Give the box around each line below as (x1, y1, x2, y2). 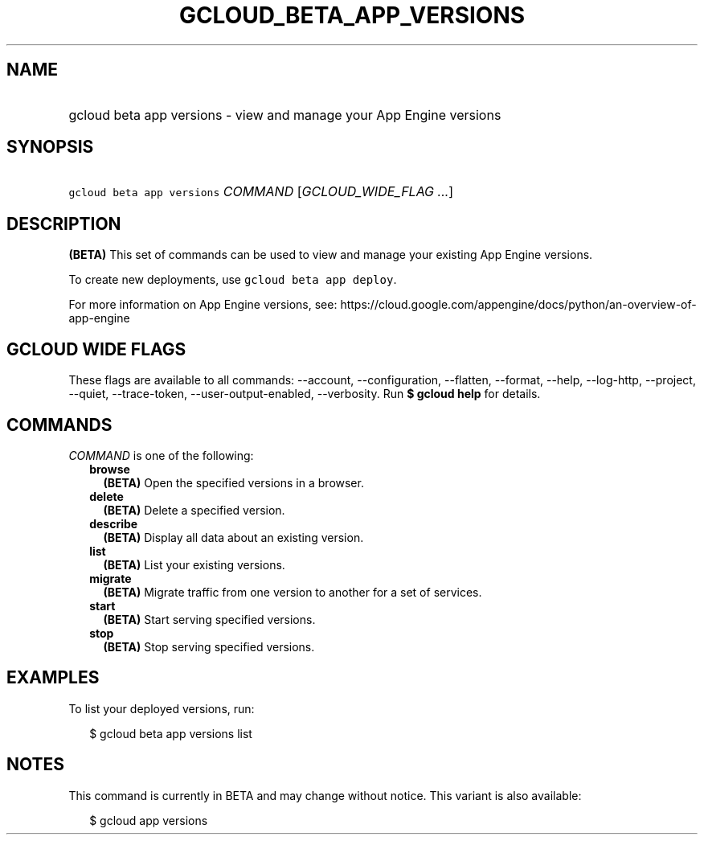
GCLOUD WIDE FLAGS (6, 338, 186, 359)
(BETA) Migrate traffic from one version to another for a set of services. (103, 585, 482, 599)
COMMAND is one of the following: (68, 448, 254, 462)
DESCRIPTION (6, 213, 121, 234)
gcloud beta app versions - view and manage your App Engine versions (68, 106, 501, 123)
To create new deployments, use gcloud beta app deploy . (68, 273, 397, 287)
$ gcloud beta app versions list (89, 726, 252, 740)
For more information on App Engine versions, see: (68, 297, 338, 312)
